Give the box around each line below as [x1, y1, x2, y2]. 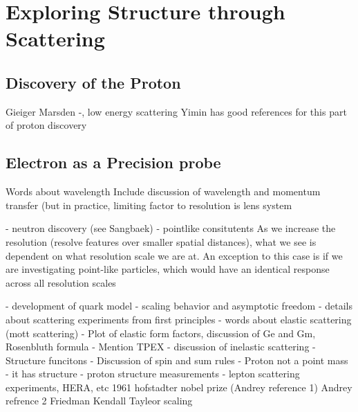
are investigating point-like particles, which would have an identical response [6, 262, 330, 276]
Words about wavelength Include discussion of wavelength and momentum [6, 184, 321, 199]
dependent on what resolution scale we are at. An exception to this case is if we [6, 248, 343, 262]
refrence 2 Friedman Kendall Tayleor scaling [6, 393, 193, 408]
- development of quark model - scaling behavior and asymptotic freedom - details [6, 298, 352, 313]
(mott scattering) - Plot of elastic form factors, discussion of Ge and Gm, [6, 325, 316, 340]
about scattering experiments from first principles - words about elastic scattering [6, 312, 352, 326]
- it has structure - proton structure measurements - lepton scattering [6, 366, 300, 381]
